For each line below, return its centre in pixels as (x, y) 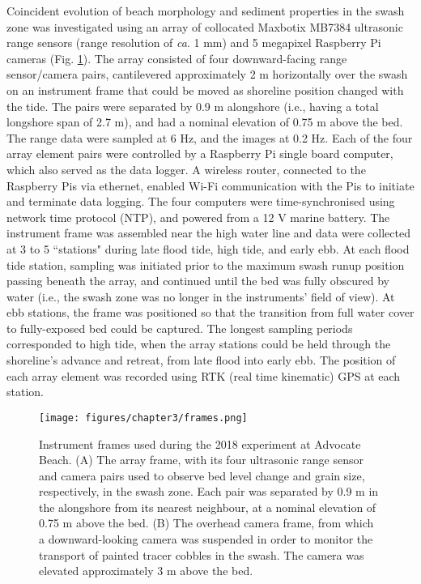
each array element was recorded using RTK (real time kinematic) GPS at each (204, 375)
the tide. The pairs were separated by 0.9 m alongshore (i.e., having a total (193, 106)
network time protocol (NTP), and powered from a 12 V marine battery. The (198, 217)
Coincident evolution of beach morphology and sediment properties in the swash (206, 11)
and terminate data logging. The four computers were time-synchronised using (201, 201)
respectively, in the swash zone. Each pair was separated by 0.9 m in (209, 491)
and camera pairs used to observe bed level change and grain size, (202, 475)
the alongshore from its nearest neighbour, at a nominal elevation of (208, 507)
